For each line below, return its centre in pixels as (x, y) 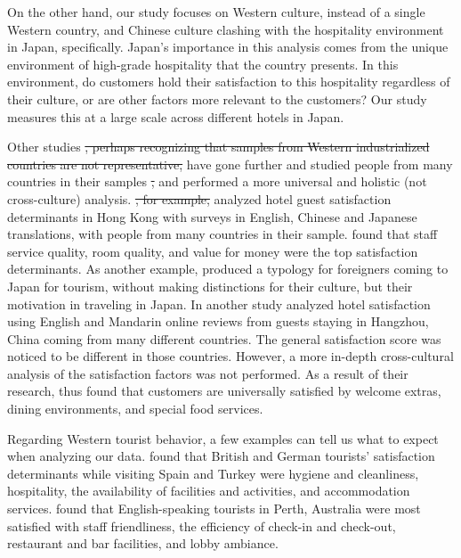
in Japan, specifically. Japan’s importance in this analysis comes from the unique (228, 47)
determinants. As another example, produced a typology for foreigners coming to (228, 269)
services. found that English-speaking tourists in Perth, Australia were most (214, 509)
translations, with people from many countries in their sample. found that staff (222, 234)
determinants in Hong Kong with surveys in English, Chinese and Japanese (212, 216)
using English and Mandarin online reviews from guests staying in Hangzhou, (218, 321)
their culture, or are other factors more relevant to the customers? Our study (217, 98)
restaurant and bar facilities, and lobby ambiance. (143, 543)
